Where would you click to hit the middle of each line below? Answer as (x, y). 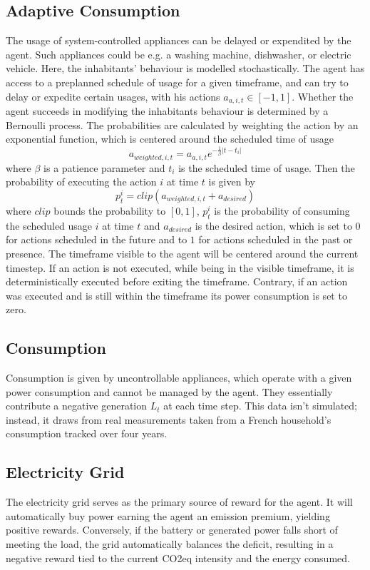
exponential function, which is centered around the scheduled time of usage (170, 139)
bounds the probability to (110, 210)
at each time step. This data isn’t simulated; (260, 406)
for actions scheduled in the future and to (97, 239)
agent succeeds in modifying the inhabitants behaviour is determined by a (167, 111)
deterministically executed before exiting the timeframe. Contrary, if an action (177, 281)
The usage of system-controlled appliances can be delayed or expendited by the (179, 40)
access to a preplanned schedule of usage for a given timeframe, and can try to (177, 82)
